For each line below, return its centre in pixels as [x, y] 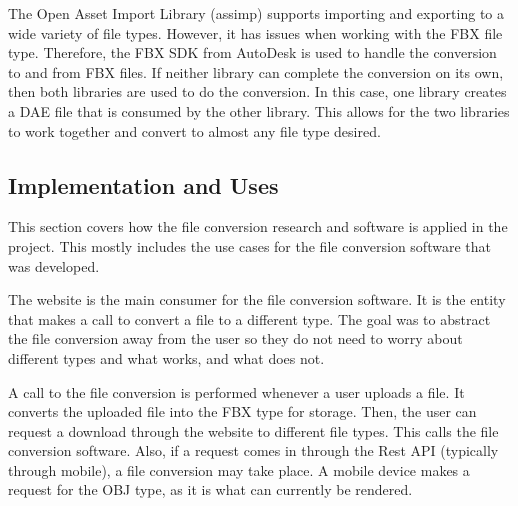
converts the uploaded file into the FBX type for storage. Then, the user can [242, 411]
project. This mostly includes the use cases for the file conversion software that [249, 245]
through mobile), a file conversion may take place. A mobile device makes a [239, 469]
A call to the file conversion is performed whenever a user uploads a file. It [236, 391]
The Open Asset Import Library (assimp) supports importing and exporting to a [256, 13]
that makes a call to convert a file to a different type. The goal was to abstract [249, 318]
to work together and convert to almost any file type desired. [194, 130]
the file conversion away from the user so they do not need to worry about [235, 338]
